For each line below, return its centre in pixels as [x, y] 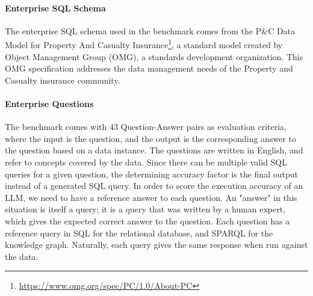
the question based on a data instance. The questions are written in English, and [154, 150]
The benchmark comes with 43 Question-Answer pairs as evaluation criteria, [146, 127]
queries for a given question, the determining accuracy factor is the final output [151, 174]
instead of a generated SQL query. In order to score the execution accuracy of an [154, 186]
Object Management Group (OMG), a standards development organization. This [154, 56]
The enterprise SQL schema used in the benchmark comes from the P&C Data [150, 30]
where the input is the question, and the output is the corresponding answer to [150, 138]
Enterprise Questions [49, 104]
